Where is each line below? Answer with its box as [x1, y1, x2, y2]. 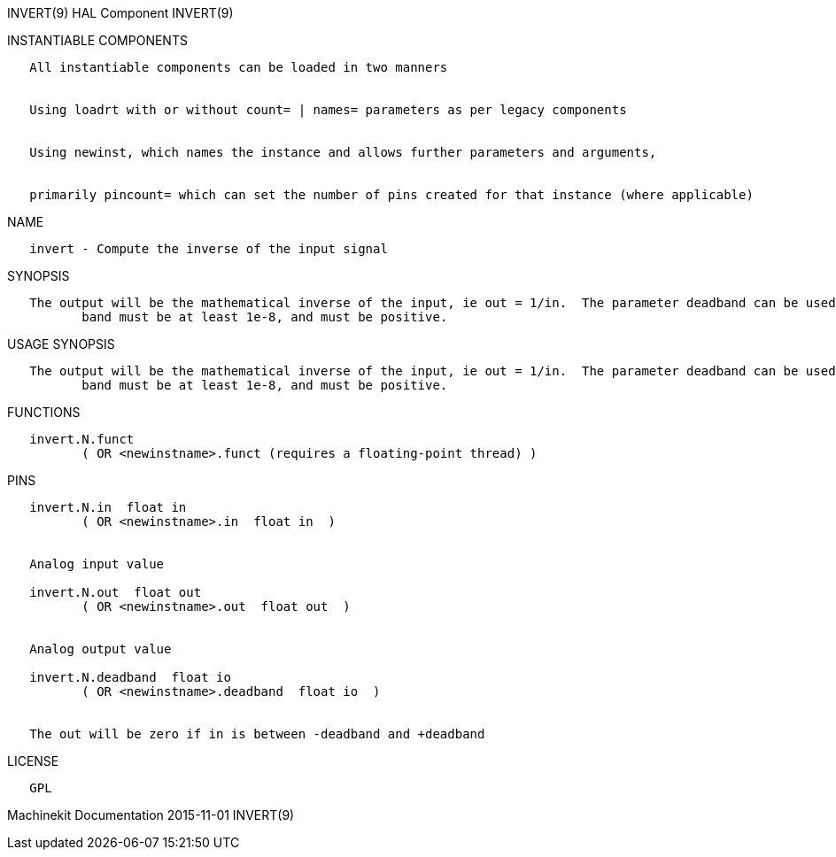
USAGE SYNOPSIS [7, 336, 115, 351]
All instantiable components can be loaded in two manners [29, 60, 448, 74]
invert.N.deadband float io [29, 670, 231, 684]
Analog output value [29, 642, 172, 656]
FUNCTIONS [7, 405, 81, 420]
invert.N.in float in [29, 500, 187, 514]
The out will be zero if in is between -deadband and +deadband [29, 727, 485, 741]
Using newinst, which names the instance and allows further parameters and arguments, [29, 145, 657, 159]
